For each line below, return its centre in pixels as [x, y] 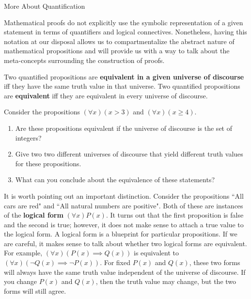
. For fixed [115, 262]
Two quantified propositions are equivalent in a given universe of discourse [124, 76]
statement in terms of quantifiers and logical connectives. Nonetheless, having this [125, 32]
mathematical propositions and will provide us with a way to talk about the [117, 51]
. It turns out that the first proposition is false [175, 215]
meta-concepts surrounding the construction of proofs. [84, 60]
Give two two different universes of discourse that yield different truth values [129, 154]
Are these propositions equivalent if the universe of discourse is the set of [124, 128]
